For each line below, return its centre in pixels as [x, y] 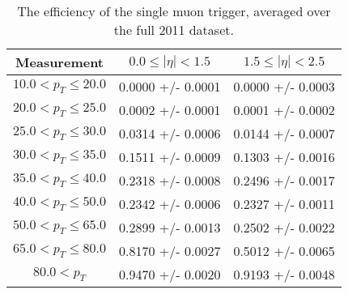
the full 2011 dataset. [174, 30]
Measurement [60, 62]
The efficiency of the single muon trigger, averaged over [174, 11]
